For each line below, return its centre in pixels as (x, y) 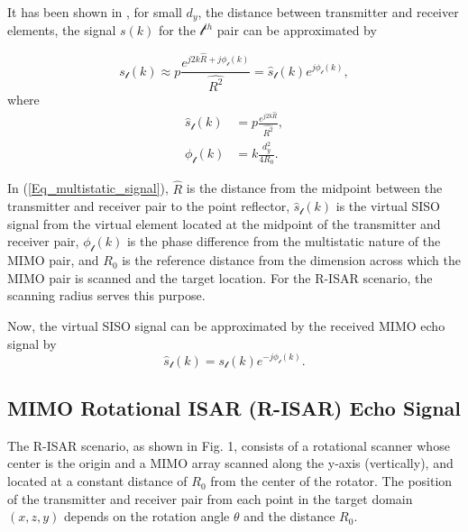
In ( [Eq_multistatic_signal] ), (88, 188)
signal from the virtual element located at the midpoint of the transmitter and (224, 223)
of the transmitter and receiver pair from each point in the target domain (210, 498)
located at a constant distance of (97, 481)
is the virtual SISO (388, 206)
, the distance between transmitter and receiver (328, 12)
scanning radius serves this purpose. (106, 295)
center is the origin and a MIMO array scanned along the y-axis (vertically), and (230, 463)
